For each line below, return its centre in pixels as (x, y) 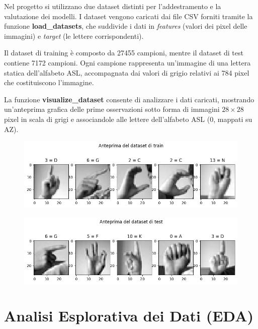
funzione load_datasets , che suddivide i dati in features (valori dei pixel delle (126, 26)
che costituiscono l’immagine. (49, 82)
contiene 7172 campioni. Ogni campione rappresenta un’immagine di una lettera (127, 62)
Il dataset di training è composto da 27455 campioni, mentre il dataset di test (124, 53)
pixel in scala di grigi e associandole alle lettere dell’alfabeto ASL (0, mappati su (128, 119)
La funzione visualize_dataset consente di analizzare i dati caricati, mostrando (129, 99)
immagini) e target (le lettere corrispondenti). (74, 36)
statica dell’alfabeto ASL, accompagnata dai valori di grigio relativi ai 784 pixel (127, 72)
